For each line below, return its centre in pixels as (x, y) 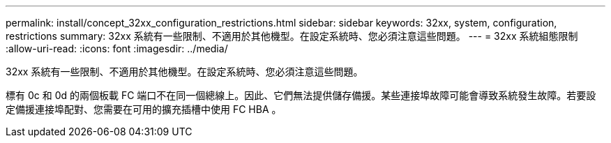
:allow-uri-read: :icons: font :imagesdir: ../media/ (117, 48)
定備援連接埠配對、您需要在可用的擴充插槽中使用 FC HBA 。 (144, 109)
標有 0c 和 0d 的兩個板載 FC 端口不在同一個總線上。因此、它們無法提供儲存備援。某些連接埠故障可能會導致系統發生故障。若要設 (301, 95)
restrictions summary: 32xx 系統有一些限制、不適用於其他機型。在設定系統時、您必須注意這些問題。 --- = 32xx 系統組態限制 (292, 36)
